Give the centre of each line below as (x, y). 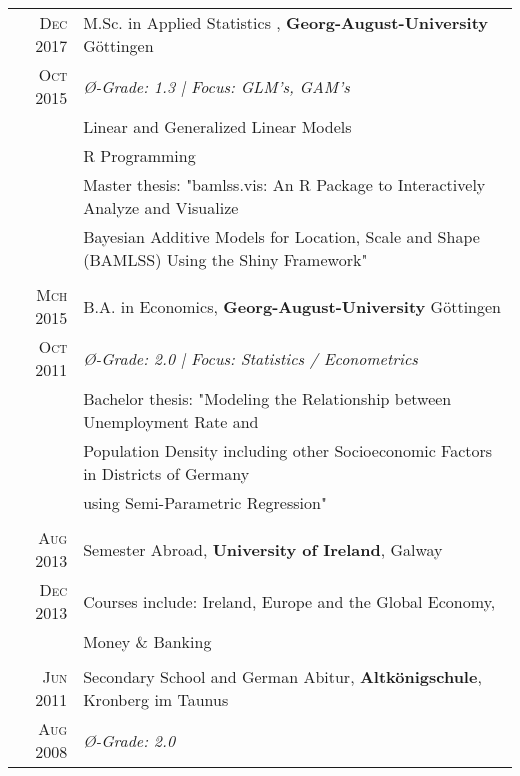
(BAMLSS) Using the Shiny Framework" (225, 259)
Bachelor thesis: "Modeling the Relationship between (267, 398)
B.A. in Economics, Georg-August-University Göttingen (292, 306)
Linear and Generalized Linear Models (217, 126)
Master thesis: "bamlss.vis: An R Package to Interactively (284, 184)
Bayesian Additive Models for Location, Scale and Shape (281, 236)
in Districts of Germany (166, 473)
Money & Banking (147, 641)
